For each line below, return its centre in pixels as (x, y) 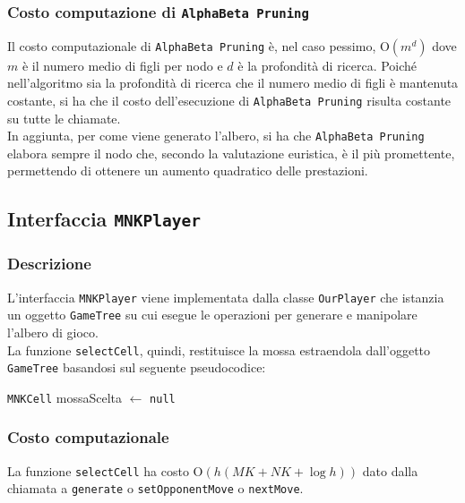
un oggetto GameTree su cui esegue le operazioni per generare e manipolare (212, 315)
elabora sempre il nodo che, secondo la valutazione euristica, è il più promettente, (231, 153)
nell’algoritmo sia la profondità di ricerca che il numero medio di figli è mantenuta (233, 83)
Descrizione (49, 264)
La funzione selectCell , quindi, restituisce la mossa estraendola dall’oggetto (219, 350)
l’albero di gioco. (53, 332)
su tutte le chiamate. (64, 118)
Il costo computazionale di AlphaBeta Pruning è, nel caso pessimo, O (198, 45)
